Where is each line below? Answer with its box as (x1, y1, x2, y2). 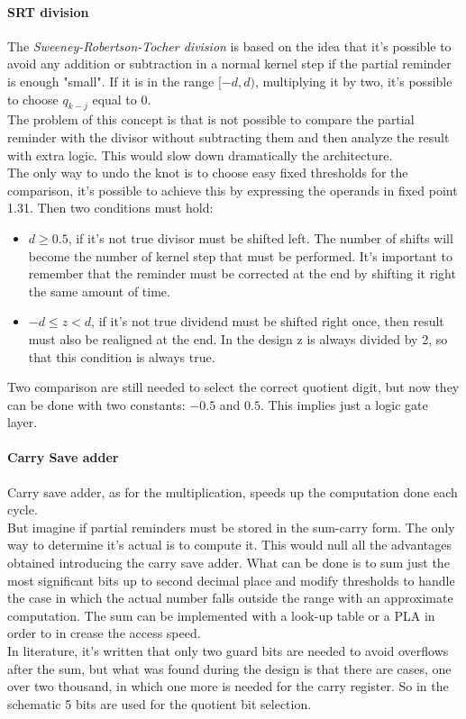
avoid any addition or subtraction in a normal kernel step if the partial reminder (7, 54, 452, 73)
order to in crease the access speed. (7, 623, 201, 642)
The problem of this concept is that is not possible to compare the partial (7, 110, 415, 129)
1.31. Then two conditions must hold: (7, 198, 214, 217)
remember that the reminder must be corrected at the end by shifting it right (28, 264, 456, 283)
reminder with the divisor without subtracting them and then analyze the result (7, 127, 450, 146)
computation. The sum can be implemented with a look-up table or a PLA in (7, 605, 435, 624)
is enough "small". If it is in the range (7, 71, 215, 90)
